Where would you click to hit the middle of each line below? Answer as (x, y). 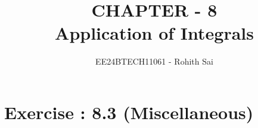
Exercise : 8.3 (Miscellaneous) (129, 112)
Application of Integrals (154, 33)
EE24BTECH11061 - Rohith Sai (154, 61)
